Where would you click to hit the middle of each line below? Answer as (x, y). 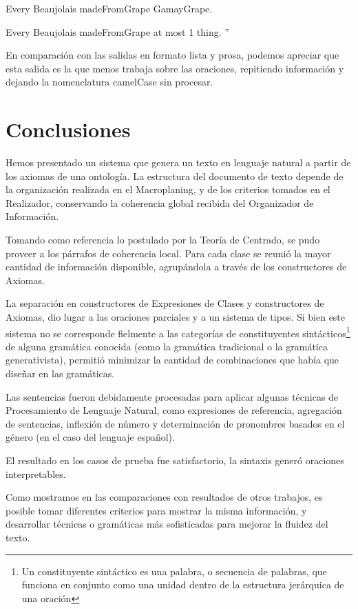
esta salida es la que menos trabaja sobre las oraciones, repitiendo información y (175, 68)
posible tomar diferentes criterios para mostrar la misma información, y (156, 510)
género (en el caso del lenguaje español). (90, 437)
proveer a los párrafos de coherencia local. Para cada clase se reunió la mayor (168, 253)
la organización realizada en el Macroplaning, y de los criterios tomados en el (168, 189)
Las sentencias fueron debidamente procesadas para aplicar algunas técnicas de (172, 396)
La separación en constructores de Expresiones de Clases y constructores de (165, 303)
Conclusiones (68, 129)
